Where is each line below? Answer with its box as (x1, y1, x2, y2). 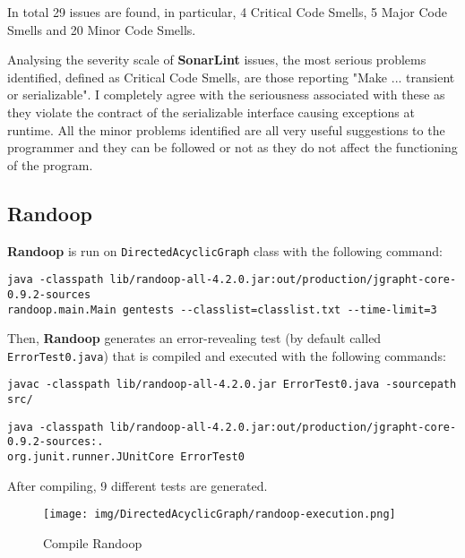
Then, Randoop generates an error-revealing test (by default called (7, 329, 382, 348)
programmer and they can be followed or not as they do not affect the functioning (7, 138, 458, 157)
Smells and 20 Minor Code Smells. (7, 20, 196, 39)
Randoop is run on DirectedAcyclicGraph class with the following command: (7, 241, 443, 260)
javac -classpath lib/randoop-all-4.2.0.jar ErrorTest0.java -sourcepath (7, 378, 457, 391)
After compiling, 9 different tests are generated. (7, 476, 268, 494)
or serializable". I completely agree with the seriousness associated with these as (7, 85, 445, 104)
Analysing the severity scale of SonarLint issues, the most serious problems (7, 50, 426, 69)
